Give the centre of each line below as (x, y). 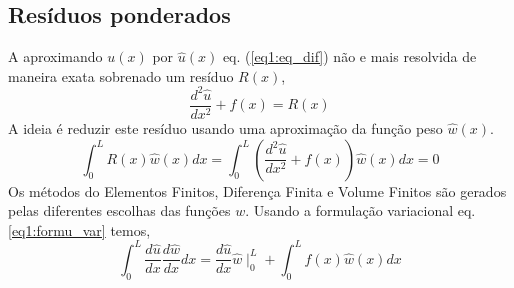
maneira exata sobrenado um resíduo (121, 75)
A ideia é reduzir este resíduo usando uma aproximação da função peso (225, 127)
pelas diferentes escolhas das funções (119, 210)
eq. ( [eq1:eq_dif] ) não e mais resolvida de (349, 56)
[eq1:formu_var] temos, (79, 229)
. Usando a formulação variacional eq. (360, 210)
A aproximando (55, 56)
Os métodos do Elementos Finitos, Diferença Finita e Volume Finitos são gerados (257, 190)
